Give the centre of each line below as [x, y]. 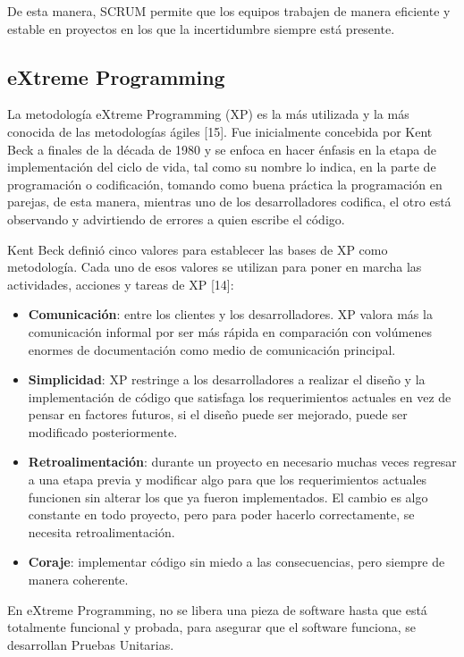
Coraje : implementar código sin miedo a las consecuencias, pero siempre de [236, 562]
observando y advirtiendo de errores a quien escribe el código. [176, 219]
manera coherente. [78, 580]
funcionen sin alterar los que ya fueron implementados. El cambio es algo [228, 497]
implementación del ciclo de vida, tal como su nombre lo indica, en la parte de [222, 167]
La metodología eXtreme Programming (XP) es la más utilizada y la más [208, 114]
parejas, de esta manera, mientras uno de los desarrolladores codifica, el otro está [229, 202]
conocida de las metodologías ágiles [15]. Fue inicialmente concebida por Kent [220, 131]
